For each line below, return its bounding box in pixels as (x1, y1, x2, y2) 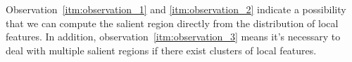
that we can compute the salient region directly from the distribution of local (6, 15, 339, 30)
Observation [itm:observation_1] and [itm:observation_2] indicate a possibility (6, 2, 346, 16)
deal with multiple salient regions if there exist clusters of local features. (6, 42, 317, 57)
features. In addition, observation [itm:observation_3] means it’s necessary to (6, 29, 341, 44)
